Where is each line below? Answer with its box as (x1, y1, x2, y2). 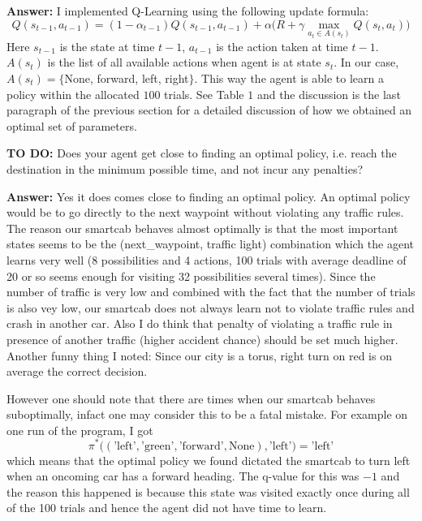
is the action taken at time (216, 37, 348, 54)
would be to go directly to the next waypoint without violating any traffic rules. (6, 204, 404, 221)
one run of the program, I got (6, 421, 153, 438)
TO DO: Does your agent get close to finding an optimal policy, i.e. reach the (6, 144, 397, 161)
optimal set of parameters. (6, 117, 137, 134)
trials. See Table (164, 85, 244, 102)
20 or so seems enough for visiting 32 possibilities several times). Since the (6, 267, 376, 284)
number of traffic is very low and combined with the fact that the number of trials (6, 283, 416, 300)
